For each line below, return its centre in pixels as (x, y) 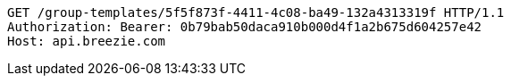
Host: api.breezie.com (87, 41)
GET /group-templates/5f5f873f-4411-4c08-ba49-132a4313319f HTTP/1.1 (256, 12)
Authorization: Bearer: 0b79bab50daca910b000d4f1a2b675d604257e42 (245, 27)
